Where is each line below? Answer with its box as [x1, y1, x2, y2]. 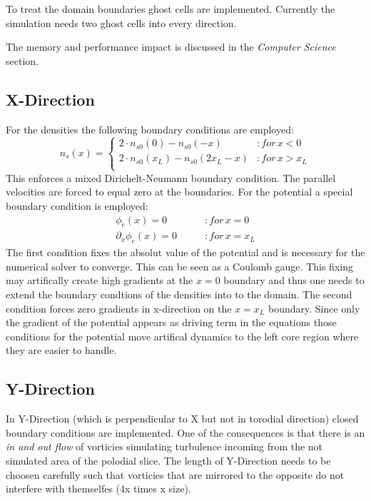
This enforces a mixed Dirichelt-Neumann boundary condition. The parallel [6, 170, 336, 185]
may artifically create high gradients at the [6, 273, 193, 288]
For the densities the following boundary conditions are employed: [6, 121, 294, 136]
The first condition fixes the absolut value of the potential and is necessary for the [6, 245, 365, 260]
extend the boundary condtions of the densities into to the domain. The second [6, 286, 352, 301]
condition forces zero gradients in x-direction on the [6, 300, 232, 315]
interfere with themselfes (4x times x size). [6, 481, 191, 496]
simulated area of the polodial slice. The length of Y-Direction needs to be [6, 452, 331, 467]
